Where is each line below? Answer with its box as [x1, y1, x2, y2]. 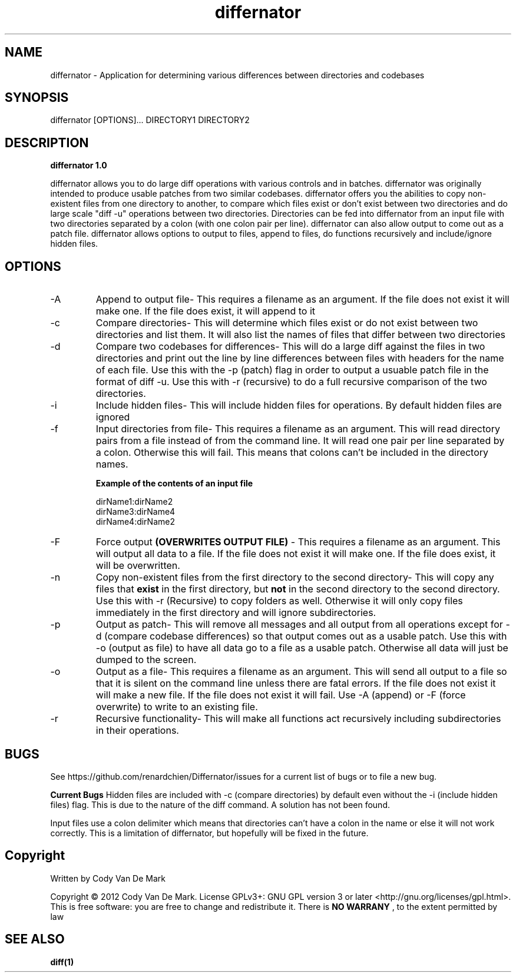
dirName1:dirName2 [95, 496, 173, 507]
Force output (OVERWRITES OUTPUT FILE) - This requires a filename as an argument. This [95, 536, 501, 548]
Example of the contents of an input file [95, 478, 253, 489]
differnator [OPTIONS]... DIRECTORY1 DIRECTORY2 [50, 115, 250, 125]
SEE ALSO [5, 932, 65, 947]
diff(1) [50, 956, 74, 967]
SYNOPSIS [5, 90, 69, 105]
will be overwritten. [95, 559, 180, 572]
